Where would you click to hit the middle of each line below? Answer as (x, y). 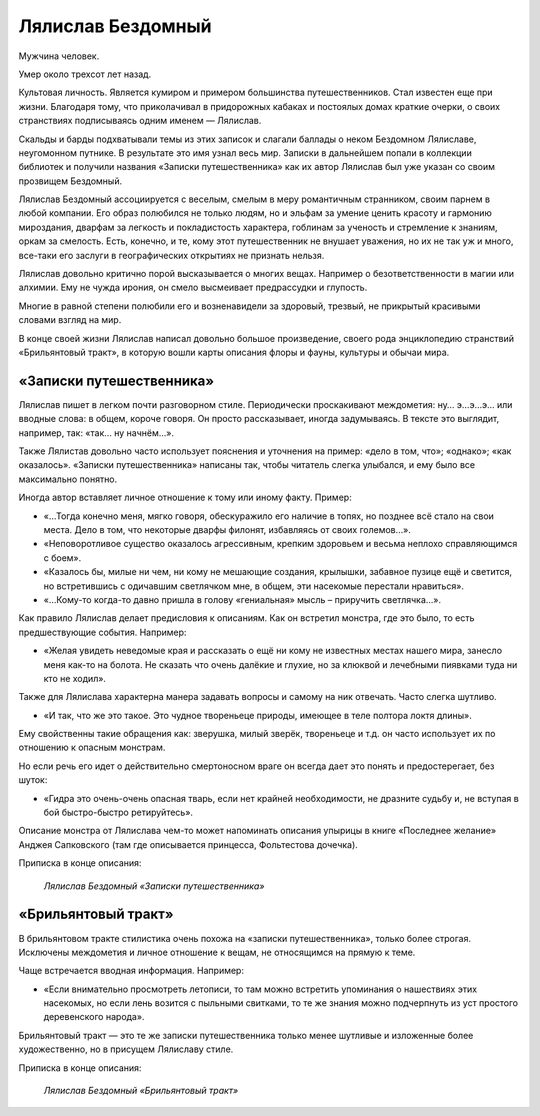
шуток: (33, 780)
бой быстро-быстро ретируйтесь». (118, 812)
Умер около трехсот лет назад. (85, 74)
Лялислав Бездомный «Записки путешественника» (154, 886)
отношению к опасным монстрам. (92, 747)
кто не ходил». (75, 678)
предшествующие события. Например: (102, 632)
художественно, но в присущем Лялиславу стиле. (126, 1049)
